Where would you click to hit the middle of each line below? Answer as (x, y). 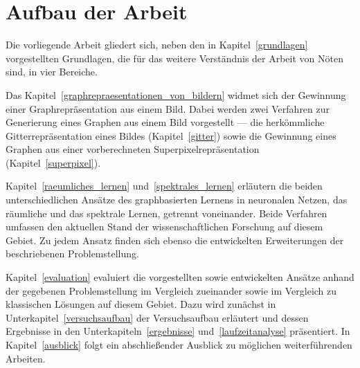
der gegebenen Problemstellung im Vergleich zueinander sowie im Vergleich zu (171, 290)
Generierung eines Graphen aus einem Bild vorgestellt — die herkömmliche (165, 122)
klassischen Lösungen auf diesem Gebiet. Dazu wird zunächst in (141, 304)
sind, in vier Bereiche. (52, 72)
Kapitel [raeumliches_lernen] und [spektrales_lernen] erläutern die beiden (164, 186)
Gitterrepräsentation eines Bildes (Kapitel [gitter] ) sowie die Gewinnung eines (171, 135)
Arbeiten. (26, 358)
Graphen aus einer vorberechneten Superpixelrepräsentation (133, 149)
